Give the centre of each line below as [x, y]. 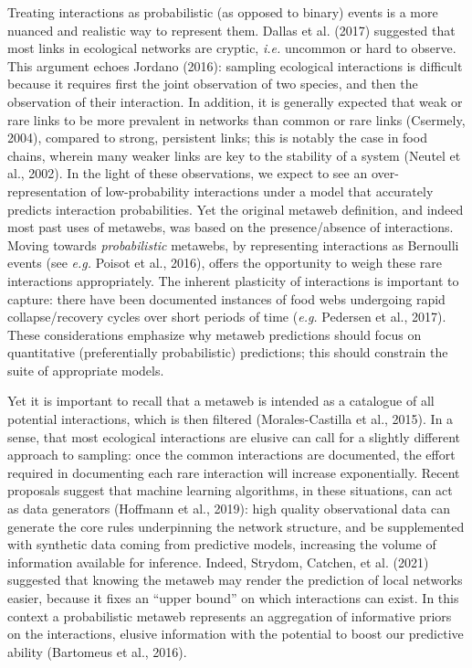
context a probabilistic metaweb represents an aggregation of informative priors [230, 615]
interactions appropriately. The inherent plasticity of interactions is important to [233, 280]
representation [47, 191]
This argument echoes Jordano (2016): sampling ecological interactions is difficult [235, 65]
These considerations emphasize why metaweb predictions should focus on [215, 334]
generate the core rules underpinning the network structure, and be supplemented [236, 526]
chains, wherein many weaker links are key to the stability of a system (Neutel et [234, 155]
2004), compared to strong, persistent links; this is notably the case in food [217, 138]
